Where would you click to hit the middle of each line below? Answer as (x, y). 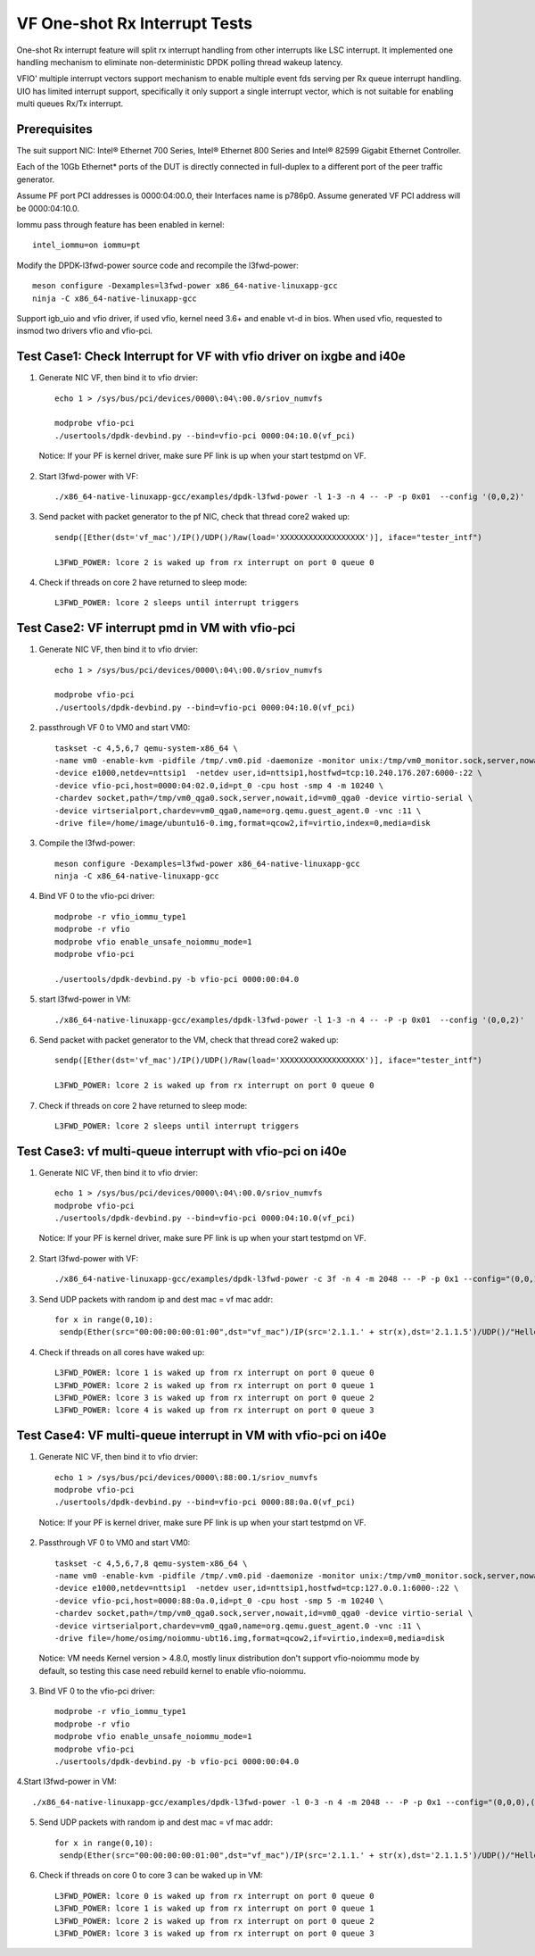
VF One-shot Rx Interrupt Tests (135, 23)
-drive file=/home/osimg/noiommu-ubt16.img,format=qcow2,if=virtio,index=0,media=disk (250, 1638)
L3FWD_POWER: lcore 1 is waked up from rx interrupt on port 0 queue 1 (214, 1909)
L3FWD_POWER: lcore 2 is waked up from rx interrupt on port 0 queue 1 (214, 1385)
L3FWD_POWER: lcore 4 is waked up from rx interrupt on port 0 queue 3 (214, 1410)
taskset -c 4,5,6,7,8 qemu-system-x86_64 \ (151, 1563)
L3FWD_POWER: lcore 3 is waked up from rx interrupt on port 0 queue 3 (214, 1933)
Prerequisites (54, 129)
